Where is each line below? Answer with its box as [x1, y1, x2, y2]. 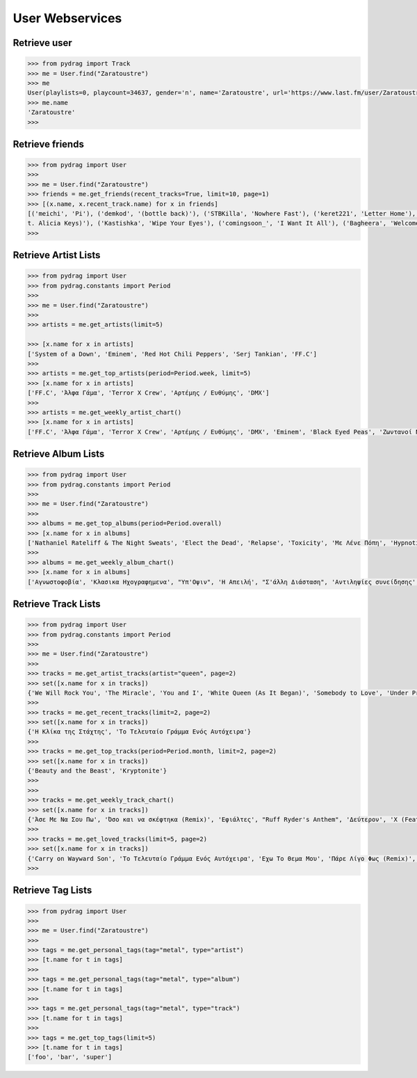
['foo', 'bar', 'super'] [27, 1053, 113, 1061]
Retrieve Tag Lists [13, 885, 92, 896]
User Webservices [13, 10, 122, 26]
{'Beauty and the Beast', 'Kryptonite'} [27, 767, 167, 775]
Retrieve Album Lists [13, 448, 105, 460]
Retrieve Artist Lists [13, 249, 101, 261]
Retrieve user [13, 37, 72, 49]
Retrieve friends [13, 138, 85, 150]
